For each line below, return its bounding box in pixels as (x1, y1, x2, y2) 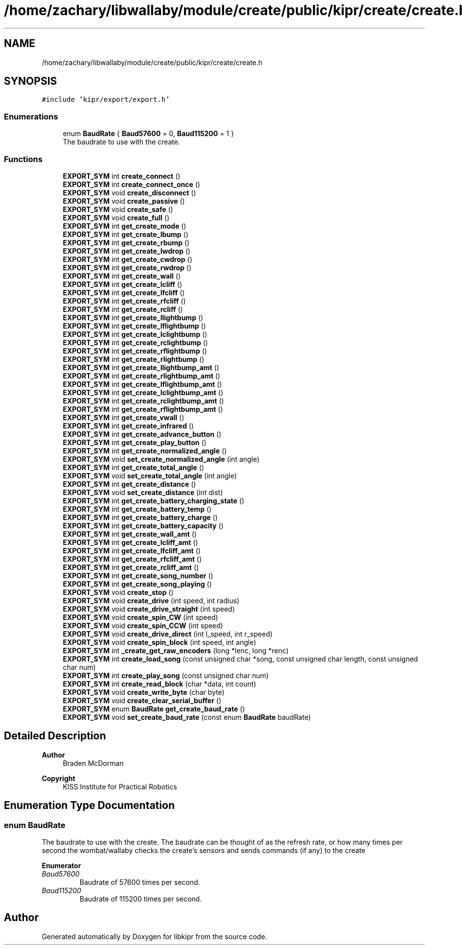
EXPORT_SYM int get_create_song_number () (63, 571, 213, 580)
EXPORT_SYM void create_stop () (63, 588, 174, 596)
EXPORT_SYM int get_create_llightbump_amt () (63, 363, 219, 372)
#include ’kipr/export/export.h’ (42, 95, 170, 104)
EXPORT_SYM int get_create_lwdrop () (63, 246, 190, 255)
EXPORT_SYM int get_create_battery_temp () (63, 504, 212, 513)
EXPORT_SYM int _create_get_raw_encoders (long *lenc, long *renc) (63, 646, 289, 655)
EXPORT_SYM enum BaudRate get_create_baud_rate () (63, 704, 245, 713)
